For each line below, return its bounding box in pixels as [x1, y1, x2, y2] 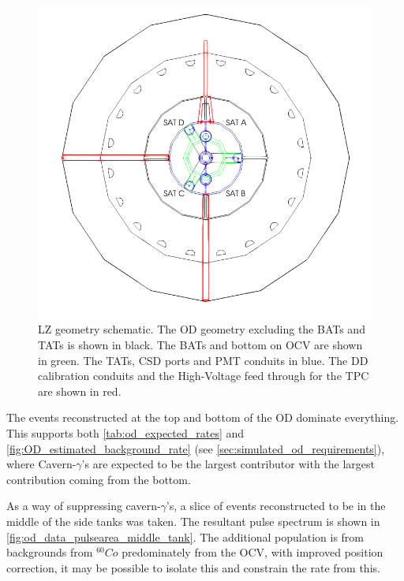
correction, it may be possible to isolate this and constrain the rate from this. [6, 559, 380, 575]
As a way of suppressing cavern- [6, 497, 161, 514]
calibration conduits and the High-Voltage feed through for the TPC [38, 367, 369, 384]
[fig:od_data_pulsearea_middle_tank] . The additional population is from [6, 528, 365, 545]
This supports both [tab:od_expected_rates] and [6, 424, 245, 441]
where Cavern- [6, 456, 77, 472]
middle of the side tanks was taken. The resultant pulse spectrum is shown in [6, 512, 380, 529]
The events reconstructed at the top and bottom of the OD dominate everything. [6, 409, 399, 426]
